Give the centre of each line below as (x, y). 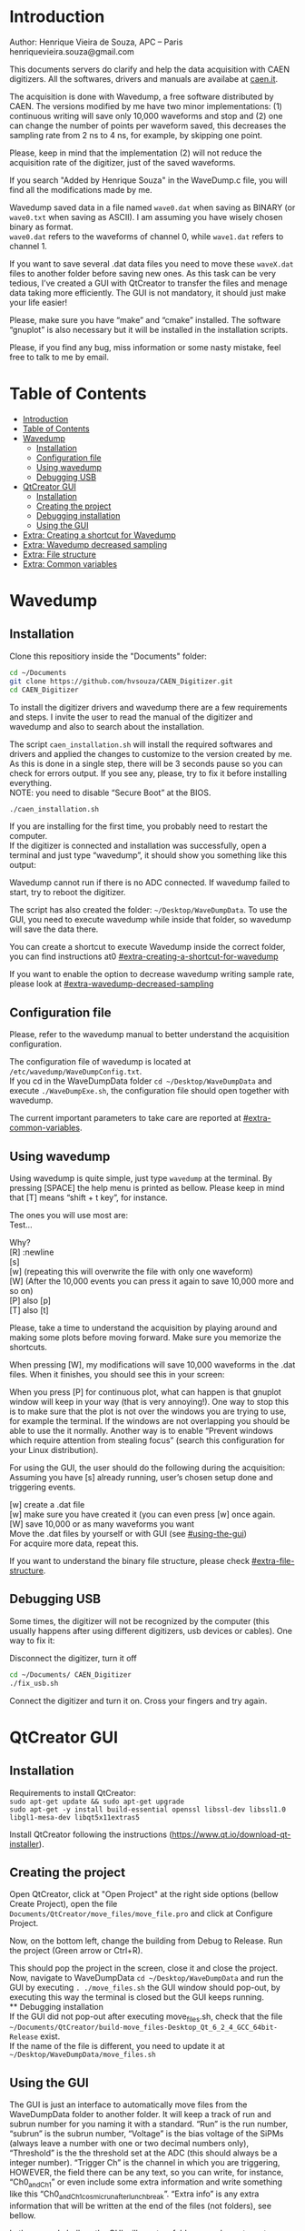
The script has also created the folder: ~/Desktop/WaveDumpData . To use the (148, 910)
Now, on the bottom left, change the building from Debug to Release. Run (146, 1941)
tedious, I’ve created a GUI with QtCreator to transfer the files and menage (148, 283)
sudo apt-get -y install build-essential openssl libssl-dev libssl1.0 (148, 1809)
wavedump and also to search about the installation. (107, 726)
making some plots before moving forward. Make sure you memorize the (145, 1338)
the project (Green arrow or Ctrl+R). (76, 1951)
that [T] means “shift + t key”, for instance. (89, 1197)
